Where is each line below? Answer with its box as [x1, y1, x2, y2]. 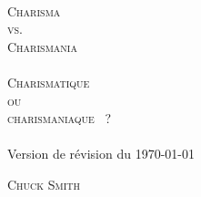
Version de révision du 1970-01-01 [7, 144, 195, 163]
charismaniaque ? [7, 109, 112, 128]
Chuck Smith [7, 174, 81, 193]
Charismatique [7, 72, 90, 91]
